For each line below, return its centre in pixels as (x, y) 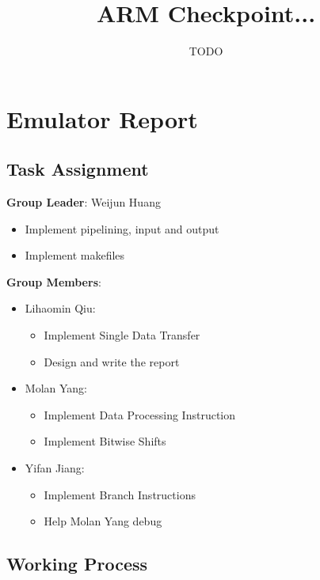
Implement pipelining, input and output (122, 228)
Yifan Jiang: (55, 468)
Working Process (77, 564)
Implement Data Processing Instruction (140, 414)
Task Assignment (78, 169)
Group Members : (54, 281)
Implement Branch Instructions (120, 494)
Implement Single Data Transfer (122, 335)
